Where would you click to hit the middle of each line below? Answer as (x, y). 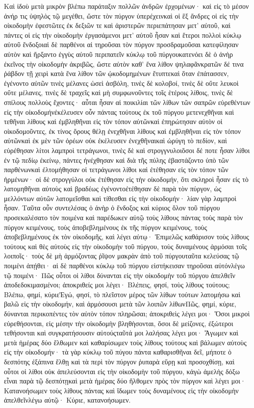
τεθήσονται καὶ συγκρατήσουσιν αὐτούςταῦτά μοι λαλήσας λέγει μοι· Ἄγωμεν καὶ (121, 333)
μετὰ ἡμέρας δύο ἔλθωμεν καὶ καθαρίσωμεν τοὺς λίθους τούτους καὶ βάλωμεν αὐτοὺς (125, 342)
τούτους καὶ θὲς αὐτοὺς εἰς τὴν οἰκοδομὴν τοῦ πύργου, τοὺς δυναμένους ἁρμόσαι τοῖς (126, 246)
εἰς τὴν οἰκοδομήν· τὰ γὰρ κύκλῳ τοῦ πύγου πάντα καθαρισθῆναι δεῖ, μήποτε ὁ (118, 352)
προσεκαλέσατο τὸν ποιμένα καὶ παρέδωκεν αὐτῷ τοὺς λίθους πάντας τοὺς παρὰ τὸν (124, 217)
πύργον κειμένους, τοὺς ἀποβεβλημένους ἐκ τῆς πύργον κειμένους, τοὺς (106, 227)
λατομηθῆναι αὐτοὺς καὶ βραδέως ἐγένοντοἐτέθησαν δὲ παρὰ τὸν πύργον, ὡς (113, 189)
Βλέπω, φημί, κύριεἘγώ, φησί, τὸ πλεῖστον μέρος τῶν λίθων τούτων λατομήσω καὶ (122, 294)
